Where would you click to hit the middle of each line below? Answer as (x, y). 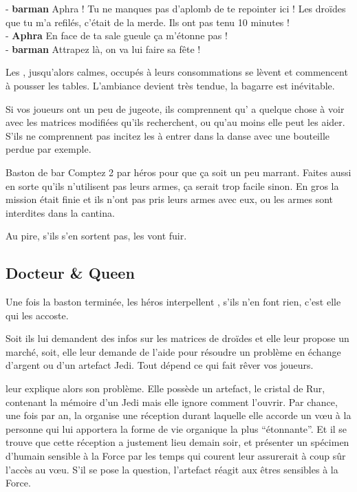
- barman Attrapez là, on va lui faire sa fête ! (103, 49)
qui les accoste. (37, 315)
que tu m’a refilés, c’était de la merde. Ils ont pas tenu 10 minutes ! (148, 22)
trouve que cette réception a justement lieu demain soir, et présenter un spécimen (177, 442)
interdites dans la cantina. (60, 212)
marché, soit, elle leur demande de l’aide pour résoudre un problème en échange (173, 351)
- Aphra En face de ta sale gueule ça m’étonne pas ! (117, 35)
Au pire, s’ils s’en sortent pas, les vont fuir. (96, 236)
